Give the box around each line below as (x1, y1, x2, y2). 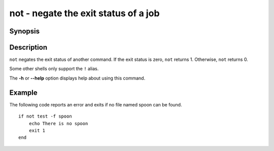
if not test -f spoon (18, 114, 72, 119)
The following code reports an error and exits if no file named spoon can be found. (9, 101, 182, 107)
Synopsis (9, 27, 40, 35)
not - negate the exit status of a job (9, 8, 160, 19)
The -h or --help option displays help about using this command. (9, 75, 146, 81)
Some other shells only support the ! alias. (9, 66, 99, 72)
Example (9, 88, 38, 97)
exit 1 (28, 127, 46, 133)
